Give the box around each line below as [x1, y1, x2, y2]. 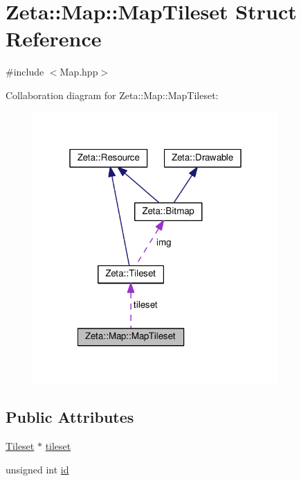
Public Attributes [6, 406, 134, 428]
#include [6, 64, 44, 79]
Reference [6, 24, 102, 53]
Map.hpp [60, 64, 98, 79]
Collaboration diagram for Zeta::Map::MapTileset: [6, 87, 219, 102]
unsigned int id [6, 462, 69, 476]
